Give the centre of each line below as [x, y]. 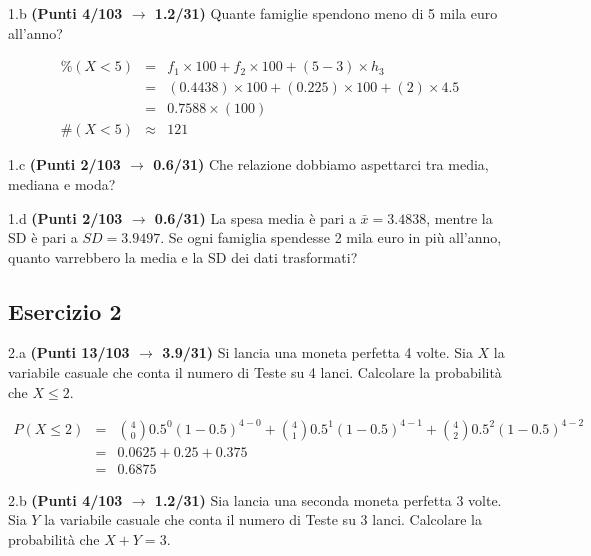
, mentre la [459, 217]
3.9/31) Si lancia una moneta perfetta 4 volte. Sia [317, 352]
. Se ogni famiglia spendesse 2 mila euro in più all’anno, [331, 237]
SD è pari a [43, 237]
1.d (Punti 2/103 [65, 217]
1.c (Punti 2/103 [64, 164]
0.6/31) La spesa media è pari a [255, 217]
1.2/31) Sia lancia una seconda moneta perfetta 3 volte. [328, 499]
